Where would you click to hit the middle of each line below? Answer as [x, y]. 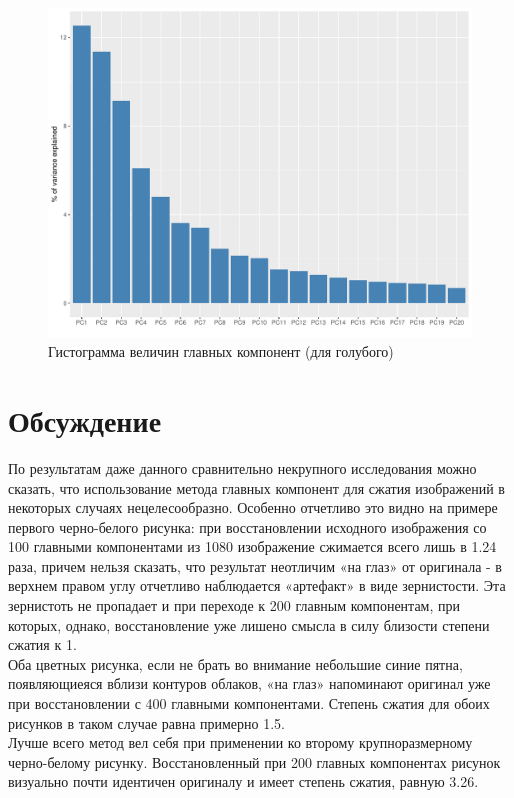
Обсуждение [85, 419]
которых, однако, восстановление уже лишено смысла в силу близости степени [249, 624]
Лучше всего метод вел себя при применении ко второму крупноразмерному [240, 742]
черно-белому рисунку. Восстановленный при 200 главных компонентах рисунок [254, 761]
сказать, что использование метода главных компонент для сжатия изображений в [256, 487]
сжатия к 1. [42, 644]
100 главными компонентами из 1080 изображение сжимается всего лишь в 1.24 [252, 546]
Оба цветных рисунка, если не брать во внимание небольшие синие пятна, [235, 663]
